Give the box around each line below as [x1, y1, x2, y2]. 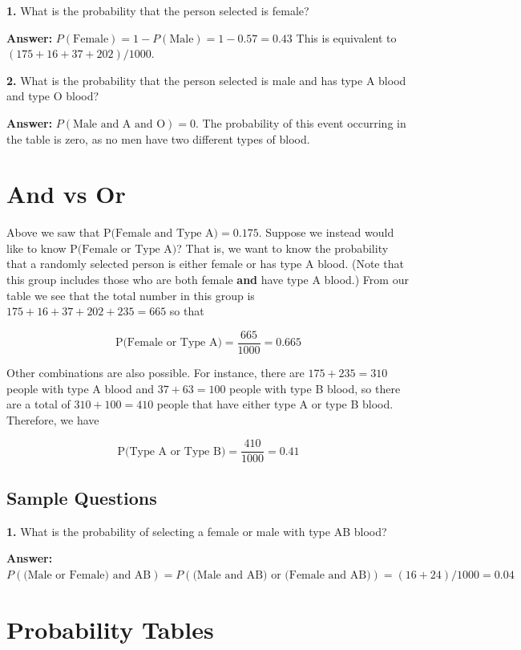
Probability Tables [6, 612, 214, 645]
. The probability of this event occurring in [196, 114, 406, 131]
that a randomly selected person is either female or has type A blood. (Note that [6, 255, 404, 272]
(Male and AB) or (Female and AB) [192, 569, 371, 581]
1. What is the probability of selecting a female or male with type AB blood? [6, 522, 387, 539]
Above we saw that [6, 224, 100, 241]
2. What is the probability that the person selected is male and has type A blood [6, 71, 406, 88]
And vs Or [6, 177, 126, 210]
